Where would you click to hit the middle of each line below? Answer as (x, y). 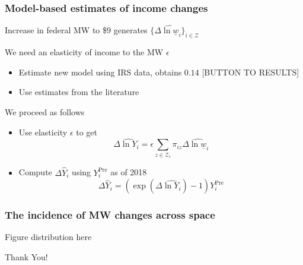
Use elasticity (43, 132)
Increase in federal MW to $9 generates (76, 30)
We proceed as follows (45, 112)
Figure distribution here (48, 237)
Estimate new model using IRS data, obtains (100, 72)
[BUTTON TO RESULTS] (251, 72)
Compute (35, 172)
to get (87, 132)
